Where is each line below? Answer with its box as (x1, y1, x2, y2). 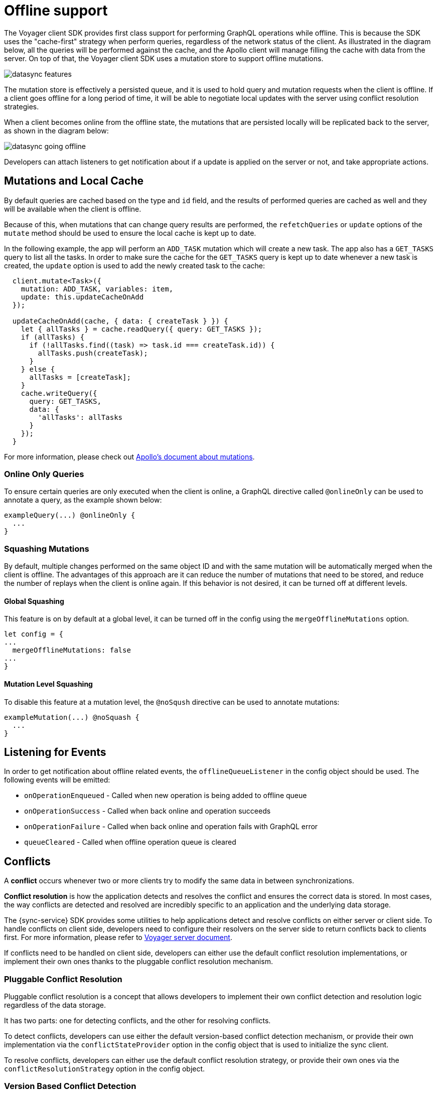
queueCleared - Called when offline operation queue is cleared (24, 838, 236, 847)
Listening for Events (4, 745, 106, 758)
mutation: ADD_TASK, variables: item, (21, 284, 174, 293)
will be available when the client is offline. (4, 204, 141, 213)
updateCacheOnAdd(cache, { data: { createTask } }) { (12, 317, 228, 325)
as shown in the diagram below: (4, 126, 109, 135)
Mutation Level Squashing (4, 679, 93, 688)
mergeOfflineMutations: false (12, 646, 131, 655)
